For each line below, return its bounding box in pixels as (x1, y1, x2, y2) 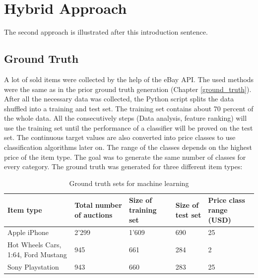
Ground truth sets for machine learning (69, 178, 189, 188)
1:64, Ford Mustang (7, 249, 67, 259)
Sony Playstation (7, 261, 59, 272)
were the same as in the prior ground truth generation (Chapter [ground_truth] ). (4, 84, 252, 94)
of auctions (74, 209, 113, 220)
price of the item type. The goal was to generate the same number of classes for (4, 151, 246, 162)
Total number (74, 200, 122, 210)
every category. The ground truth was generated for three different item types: (4, 161, 243, 172)
